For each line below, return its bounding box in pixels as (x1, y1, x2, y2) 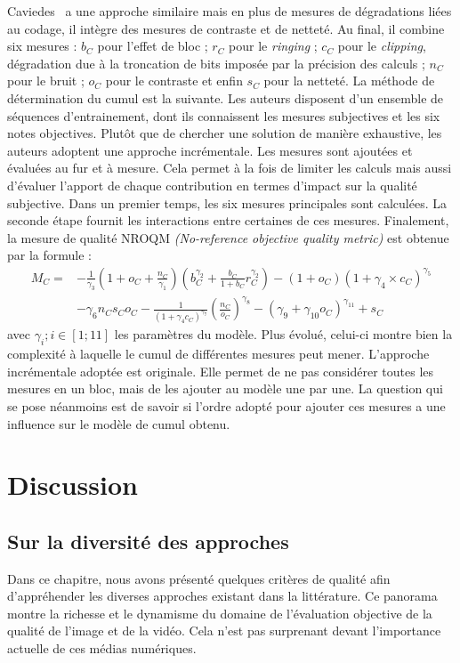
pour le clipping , (337, 36, 426, 55)
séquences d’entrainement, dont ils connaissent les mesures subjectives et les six (7, 106, 440, 125)
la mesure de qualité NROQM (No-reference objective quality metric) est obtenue (7, 228, 449, 247)
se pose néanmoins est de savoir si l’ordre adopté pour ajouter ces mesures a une (7, 396, 446, 415)
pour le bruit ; (7, 71, 85, 90)
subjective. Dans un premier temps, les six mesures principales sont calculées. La (7, 193, 447, 212)
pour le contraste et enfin (105, 71, 243, 90)
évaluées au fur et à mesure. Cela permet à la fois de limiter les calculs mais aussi (7, 158, 452, 177)
